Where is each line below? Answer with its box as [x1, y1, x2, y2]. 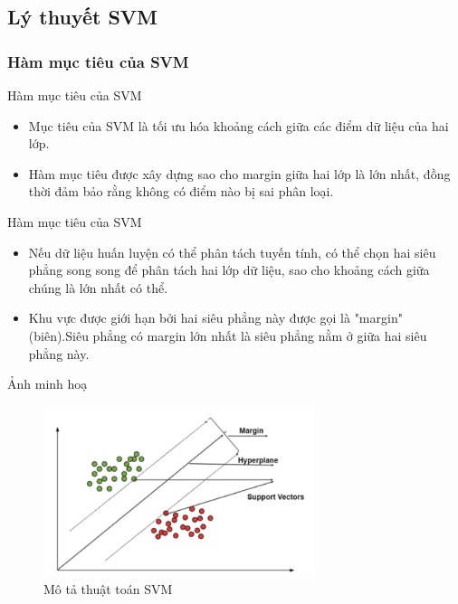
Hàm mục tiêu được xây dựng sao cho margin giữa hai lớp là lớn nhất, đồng [28, 164, 451, 183]
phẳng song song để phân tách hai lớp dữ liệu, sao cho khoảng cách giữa [28, 260, 430, 279]
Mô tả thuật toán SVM [43, 580, 173, 599]
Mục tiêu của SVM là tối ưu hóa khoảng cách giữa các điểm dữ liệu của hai [28, 116, 449, 135]
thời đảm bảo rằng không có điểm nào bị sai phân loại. [28, 182, 334, 201]
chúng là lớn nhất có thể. [28, 278, 168, 297]
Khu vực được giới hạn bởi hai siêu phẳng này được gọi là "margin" [28, 308, 403, 327]
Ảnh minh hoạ [7, 374, 88, 393]
